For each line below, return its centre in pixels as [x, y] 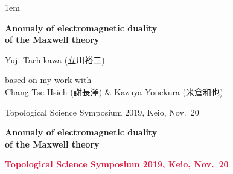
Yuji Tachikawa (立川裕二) [55, 59]
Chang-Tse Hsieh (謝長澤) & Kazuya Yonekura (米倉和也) [114, 91]
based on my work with [48, 80]
